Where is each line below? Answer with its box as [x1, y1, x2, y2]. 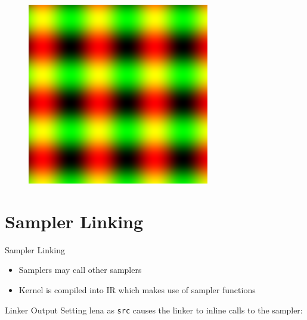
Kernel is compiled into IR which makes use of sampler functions [18, 283, 256, 296]
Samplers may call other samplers [18, 263, 142, 276]
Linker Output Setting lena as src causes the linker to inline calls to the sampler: [5, 303, 303, 316]
